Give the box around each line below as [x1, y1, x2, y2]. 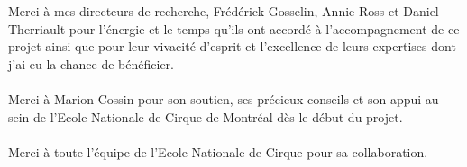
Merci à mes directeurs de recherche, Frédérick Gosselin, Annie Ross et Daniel [8, 2, 439, 20]
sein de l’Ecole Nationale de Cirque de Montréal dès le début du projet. [8, 107, 403, 126]
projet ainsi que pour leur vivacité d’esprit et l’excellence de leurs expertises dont [8, 37, 456, 56]
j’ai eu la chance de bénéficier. [8, 54, 174, 73]
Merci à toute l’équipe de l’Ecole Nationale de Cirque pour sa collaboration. [8, 142, 428, 161]
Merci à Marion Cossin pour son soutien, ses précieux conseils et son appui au [8, 89, 439, 108]
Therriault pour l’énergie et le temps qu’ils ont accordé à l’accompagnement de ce [8, 19, 460, 38]
